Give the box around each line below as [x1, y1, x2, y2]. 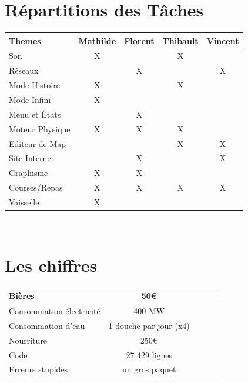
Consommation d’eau [9, 319, 85, 331]
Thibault [162, 34, 199, 46]
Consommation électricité [9, 305, 100, 317]
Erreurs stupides [9, 363, 68, 375]
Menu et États [9, 108, 61, 120]
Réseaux [9, 64, 39, 76]
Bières [9, 289, 35, 302]
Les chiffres [5, 252, 98, 277]
